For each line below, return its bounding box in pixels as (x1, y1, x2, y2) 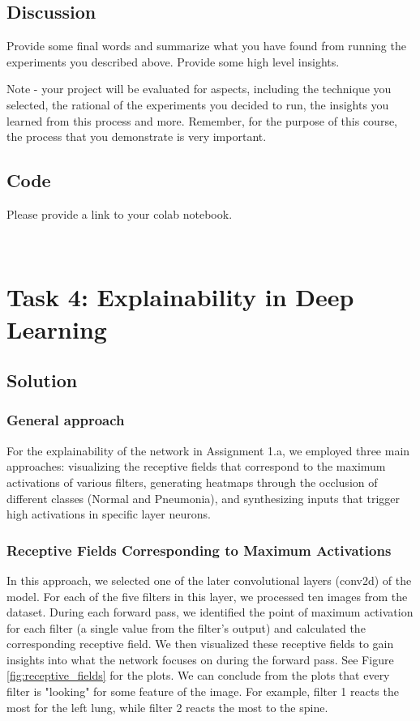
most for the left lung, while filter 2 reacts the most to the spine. (6, 698, 328, 715)
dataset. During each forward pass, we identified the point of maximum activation (6, 604, 414, 621)
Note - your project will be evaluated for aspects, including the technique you (6, 80, 392, 97)
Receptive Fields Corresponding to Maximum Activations (6, 540, 392, 560)
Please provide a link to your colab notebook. (6, 205, 233, 222)
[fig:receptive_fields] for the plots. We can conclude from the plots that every (6, 667, 390, 684)
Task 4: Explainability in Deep (6, 280, 354, 314)
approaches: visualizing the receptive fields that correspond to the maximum (6, 458, 386, 475)
